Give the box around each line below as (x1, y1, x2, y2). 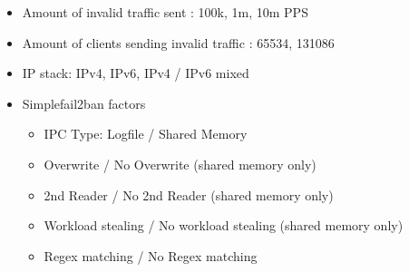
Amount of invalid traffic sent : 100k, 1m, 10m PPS (22, 3, 308, 21)
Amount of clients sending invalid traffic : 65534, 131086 (22, 33, 335, 52)
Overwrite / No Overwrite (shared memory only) (44, 154, 316, 173)
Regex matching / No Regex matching (44, 246, 258, 265)
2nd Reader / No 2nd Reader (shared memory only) (44, 185, 334, 204)
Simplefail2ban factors (22, 93, 146, 112)
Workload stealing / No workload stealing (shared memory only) (44, 216, 404, 235)
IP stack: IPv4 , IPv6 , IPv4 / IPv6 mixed (22, 63, 249, 83)
